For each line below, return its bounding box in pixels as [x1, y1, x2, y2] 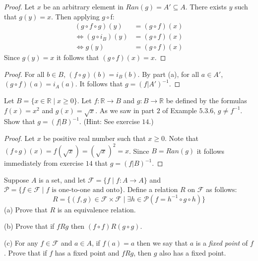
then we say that [136, 238, 188, 248]
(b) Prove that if [4, 221, 55, 231]
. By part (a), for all [137, 68, 199, 79]
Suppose [4, 174, 29, 185]
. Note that [165, 133, 199, 143]
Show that [4, 116, 35, 127]
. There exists [185, 1, 227, 11]
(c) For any [4, 238, 38, 248]
